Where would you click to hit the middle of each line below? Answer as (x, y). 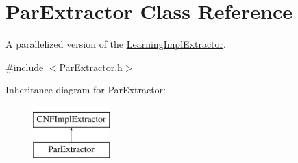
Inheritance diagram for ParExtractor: (86, 90)
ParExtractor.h (91, 66)
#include (25, 66)
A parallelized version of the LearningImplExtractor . (116, 44)
